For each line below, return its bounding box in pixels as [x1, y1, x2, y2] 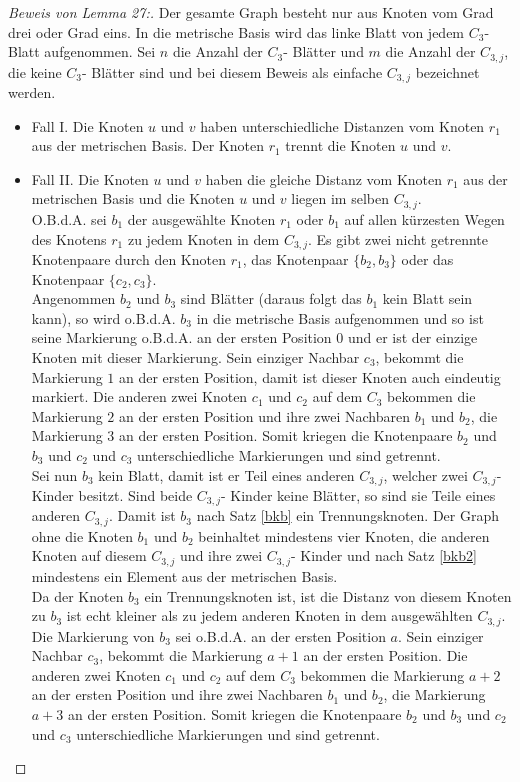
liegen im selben [291, 188, 389, 209]
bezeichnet [415, 61, 480, 82]
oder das [401, 248, 454, 269]
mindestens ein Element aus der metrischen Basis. [31, 565, 338, 586]
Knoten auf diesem [31, 545, 147, 566]
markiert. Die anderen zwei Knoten [31, 386, 248, 407]
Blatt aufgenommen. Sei [8, 41, 156, 62]
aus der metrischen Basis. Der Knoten [31, 135, 264, 156]
